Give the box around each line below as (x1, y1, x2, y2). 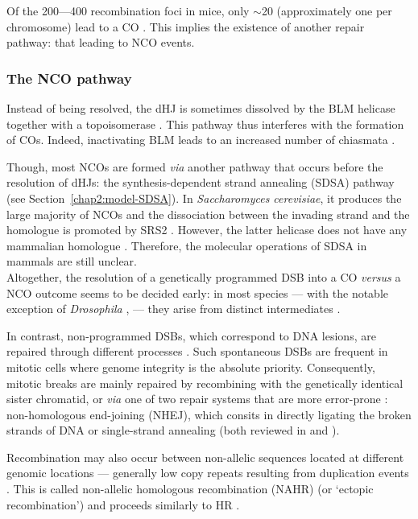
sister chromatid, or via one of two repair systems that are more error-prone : (6, 390, 388, 407)
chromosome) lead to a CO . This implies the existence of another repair (6, 18, 365, 35)
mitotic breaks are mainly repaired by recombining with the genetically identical (6, 374, 404, 391)
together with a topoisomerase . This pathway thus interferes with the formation (6, 115, 404, 132)
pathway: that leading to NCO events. (6, 34, 195, 51)
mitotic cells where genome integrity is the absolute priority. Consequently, (6, 358, 375, 375)
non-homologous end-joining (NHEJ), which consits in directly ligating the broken (6, 406, 412, 422)
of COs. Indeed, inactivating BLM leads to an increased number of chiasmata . (6, 131, 395, 148)
